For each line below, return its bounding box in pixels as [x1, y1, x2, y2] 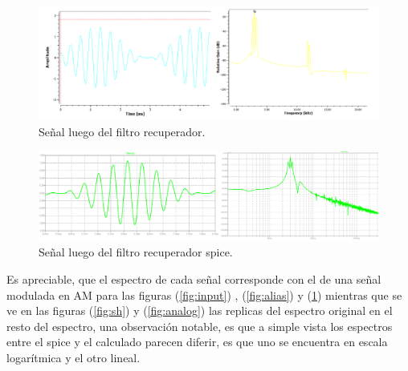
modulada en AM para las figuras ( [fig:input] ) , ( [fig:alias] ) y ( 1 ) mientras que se [6, 286, 402, 303]
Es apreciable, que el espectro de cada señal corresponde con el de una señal [6, 271, 381, 288]
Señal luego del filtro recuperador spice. [39, 244, 233, 260]
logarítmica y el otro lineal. [6, 349, 141, 365]
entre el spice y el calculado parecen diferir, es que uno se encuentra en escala [6, 333, 388, 350]
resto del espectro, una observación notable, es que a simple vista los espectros [6, 317, 393, 334]
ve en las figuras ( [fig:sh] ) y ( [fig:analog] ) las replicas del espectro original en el [6, 302, 393, 319]
